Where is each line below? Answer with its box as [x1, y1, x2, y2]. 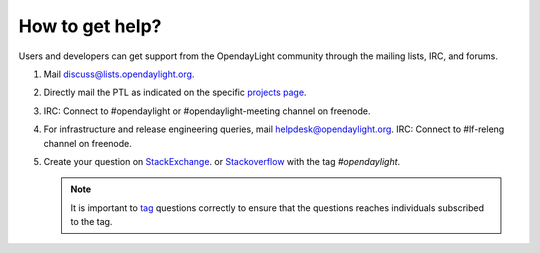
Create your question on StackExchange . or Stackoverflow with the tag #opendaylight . [43, 155, 401, 167]
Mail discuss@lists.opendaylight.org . [43, 68, 195, 80]
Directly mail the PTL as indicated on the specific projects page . [43, 86, 307, 99]
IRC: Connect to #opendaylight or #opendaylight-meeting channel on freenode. [43, 105, 371, 117]
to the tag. [70, 216, 113, 228]
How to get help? [18, 15, 162, 37]
